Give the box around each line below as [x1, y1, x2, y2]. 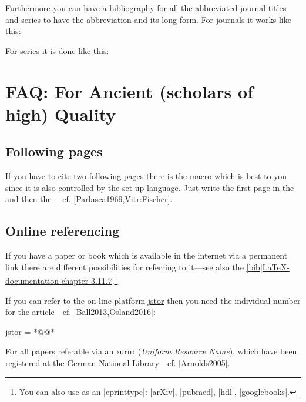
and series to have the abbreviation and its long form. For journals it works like [5, 13, 291, 25]
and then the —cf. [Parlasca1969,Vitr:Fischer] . [5, 193, 173, 205]
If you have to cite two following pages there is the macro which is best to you [5, 170, 287, 182]
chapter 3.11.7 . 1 [61, 273, 118, 286]
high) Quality [5, 102, 116, 126]
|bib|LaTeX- [246, 260, 290, 273]
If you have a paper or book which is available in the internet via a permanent [5, 249, 288, 262]
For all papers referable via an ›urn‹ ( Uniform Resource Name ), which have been [5, 345, 297, 357]
